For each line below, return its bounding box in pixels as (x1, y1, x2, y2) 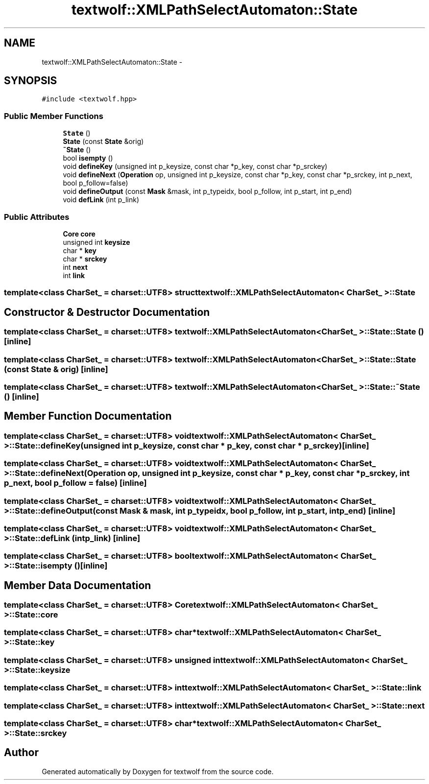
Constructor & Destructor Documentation (4, 306, 210, 318)
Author (4, 746, 39, 759)
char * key (63, 246, 97, 255)
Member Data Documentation (4, 579, 151, 592)
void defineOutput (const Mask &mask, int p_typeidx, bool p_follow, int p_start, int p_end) (63, 187, 352, 196)
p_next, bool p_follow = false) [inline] (4, 478, 147, 488)
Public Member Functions (4, 111, 103, 121)
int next (63, 262, 88, 271)
